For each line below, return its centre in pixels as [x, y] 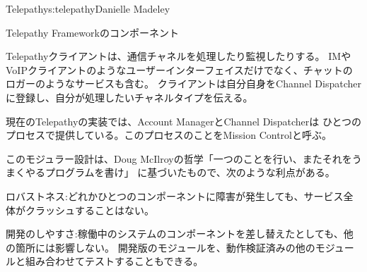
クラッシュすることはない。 [89, 210]
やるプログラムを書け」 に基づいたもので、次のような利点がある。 [180, 172]
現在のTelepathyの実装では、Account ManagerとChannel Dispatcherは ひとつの [183, 121]
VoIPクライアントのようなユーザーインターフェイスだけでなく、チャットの [179, 69]
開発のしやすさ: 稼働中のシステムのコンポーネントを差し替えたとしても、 [175, 234]
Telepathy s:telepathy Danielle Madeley [88, 8]
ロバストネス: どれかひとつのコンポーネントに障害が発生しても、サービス [175, 196]
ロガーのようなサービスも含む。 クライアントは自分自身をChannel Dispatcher [183, 84]
